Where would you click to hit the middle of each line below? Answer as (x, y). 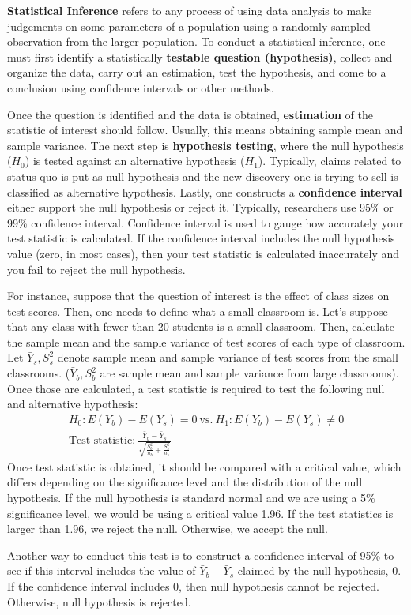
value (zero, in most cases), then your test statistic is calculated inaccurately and (204, 253)
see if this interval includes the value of (102, 570)
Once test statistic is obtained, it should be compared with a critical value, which (204, 466)
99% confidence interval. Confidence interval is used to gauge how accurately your (205, 222)
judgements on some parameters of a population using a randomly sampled (189, 26)
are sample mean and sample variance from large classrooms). (249, 373)
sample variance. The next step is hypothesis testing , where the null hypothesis (205, 145)
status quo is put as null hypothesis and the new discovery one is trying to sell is (203, 176)
